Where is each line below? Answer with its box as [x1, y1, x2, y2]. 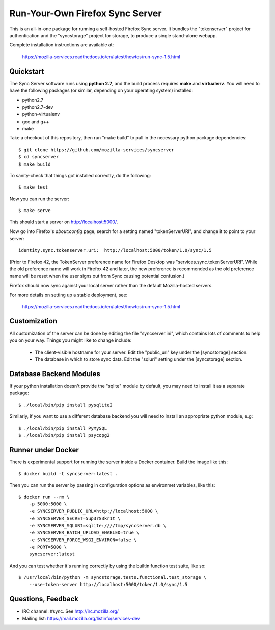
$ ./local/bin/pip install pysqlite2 [18, 402, 113, 408]
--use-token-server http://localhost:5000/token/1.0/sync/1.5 [29, 581, 188, 588]
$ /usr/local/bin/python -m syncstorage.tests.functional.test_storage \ [18, 574, 207, 580]
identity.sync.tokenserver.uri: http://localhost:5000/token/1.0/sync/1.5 [18, 247, 212, 253]
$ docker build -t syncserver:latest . [18, 471, 118, 477]
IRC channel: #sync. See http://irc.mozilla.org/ [22, 608, 119, 614]
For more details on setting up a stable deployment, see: [9, 292, 128, 298]
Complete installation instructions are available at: [9, 42, 114, 48]
